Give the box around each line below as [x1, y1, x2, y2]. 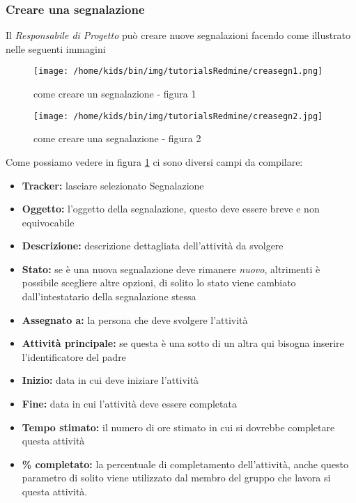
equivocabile [22, 215, 75, 229]
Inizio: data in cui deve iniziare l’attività [22, 373, 199, 387]
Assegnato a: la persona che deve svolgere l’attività [22, 312, 248, 327]
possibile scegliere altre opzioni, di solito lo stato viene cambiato [22, 275, 296, 290]
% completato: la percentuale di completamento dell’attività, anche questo [22, 456, 349, 471]
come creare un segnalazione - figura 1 [33, 86, 196, 101]
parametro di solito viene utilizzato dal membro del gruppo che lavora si [22, 470, 331, 485]
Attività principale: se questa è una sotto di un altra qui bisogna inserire [22, 336, 344, 350]
